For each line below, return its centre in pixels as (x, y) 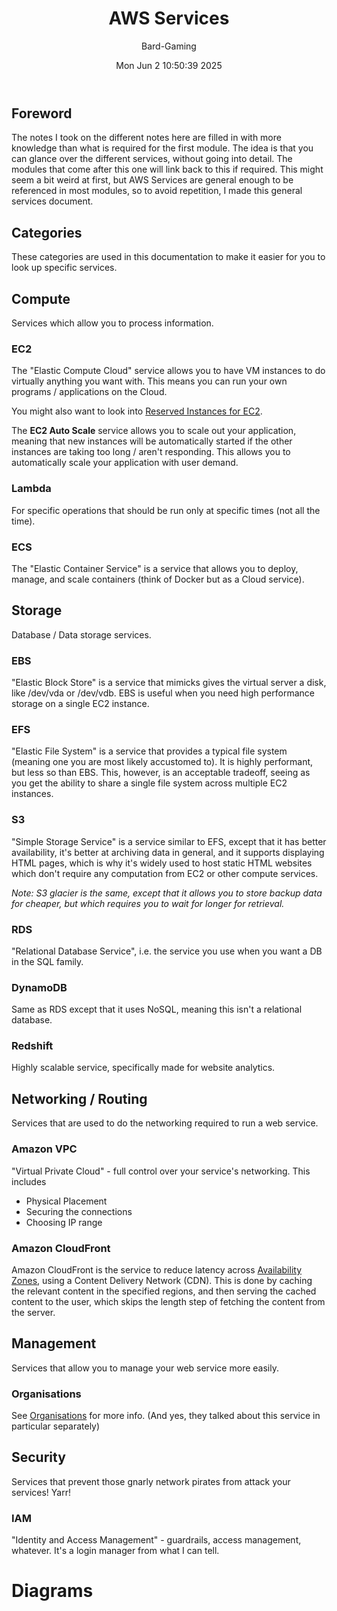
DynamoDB (39, 987)
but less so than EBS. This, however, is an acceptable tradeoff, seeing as (161, 773)
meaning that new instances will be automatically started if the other (152, 441)
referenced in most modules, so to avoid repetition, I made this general (157, 191)
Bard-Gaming (169, 46)
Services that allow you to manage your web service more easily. (145, 1368)
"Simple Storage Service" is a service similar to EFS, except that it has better (169, 841)
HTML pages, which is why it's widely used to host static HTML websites (162, 863)
